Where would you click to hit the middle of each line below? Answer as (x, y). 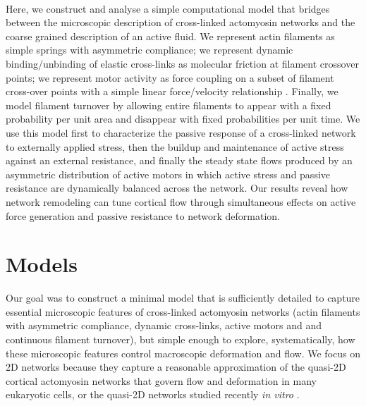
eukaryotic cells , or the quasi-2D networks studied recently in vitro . (153, 394)
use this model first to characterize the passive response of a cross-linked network (181, 132)
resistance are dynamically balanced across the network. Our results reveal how (177, 188)
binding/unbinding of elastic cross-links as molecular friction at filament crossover (182, 63)
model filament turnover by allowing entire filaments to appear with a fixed (169, 105)
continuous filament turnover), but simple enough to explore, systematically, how (181, 339)
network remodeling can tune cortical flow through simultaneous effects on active (181, 201)
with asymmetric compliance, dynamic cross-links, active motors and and (164, 325)
